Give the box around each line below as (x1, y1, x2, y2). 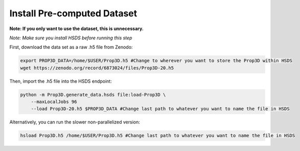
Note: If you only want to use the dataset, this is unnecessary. (9, 26, 144, 32)
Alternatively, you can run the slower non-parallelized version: (9, 119, 141, 125)
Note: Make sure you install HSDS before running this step (9, 35, 132, 41)
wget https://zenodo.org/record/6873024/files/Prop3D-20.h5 (20, 65, 174, 71)
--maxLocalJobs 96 (31, 99, 77, 105)
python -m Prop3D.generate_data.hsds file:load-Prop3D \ (20, 92, 166, 97)
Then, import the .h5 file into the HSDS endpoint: (9, 78, 112, 84)
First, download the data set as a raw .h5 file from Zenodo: (9, 44, 133, 51)
